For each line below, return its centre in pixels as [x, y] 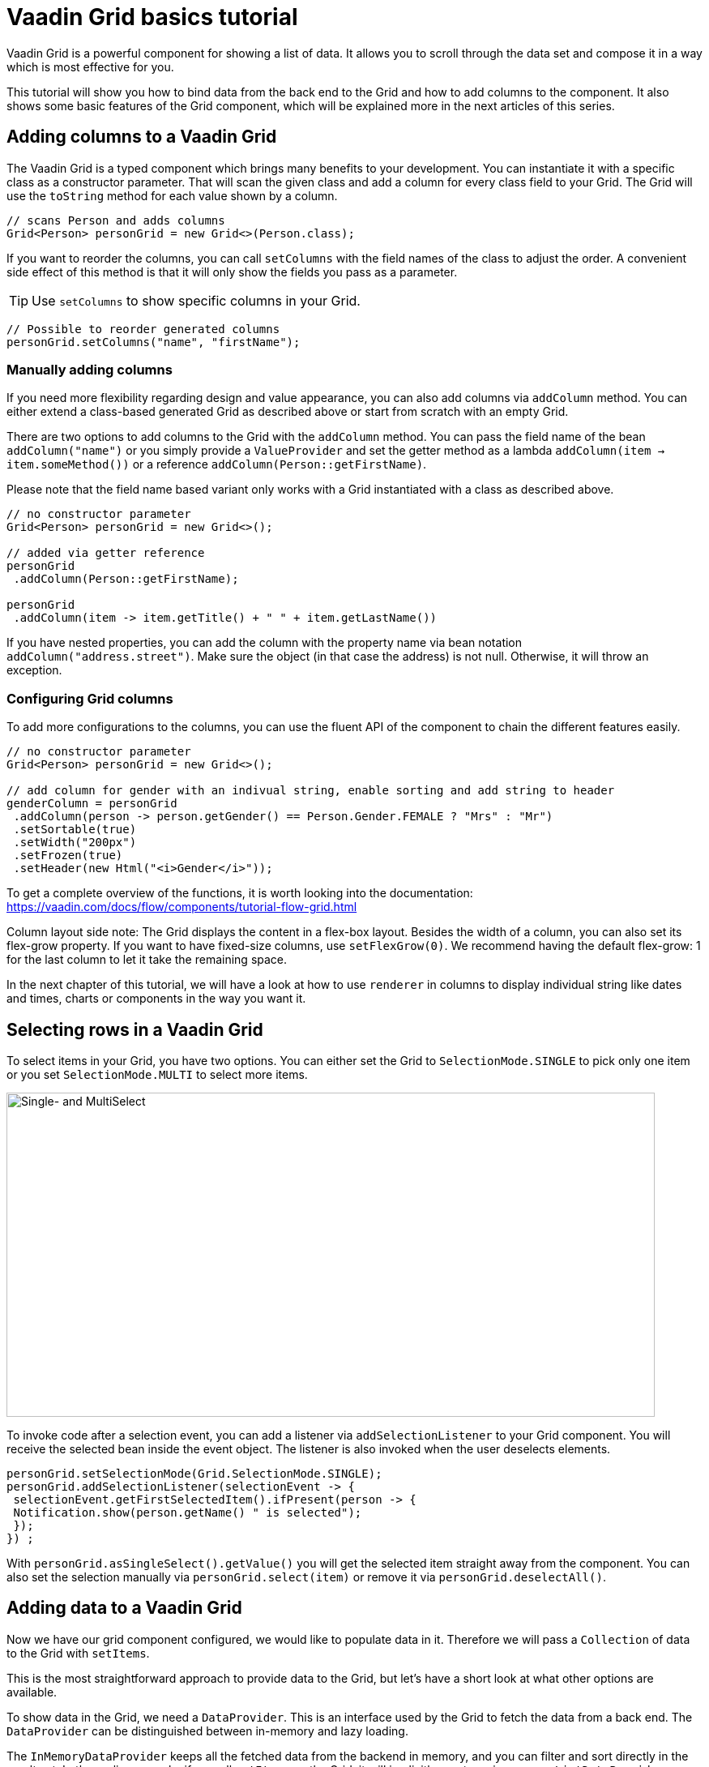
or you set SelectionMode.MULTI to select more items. [157, 1074]
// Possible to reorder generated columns [143, 329]
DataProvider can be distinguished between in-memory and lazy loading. [207, 1731]
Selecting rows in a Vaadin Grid [135, 1029]
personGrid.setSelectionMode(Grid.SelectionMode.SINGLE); [194, 1473]
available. [32, 1692]
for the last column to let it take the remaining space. [147, 960]
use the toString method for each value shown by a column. [172, 195]
